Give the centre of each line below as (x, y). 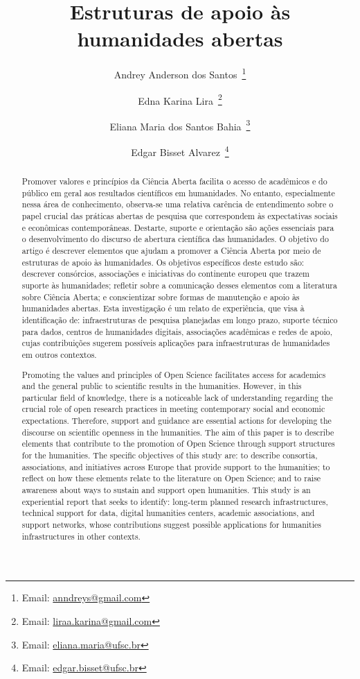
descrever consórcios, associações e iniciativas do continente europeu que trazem (165, 274)
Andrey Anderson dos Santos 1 (180, 73)
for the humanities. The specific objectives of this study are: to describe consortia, (170, 455)
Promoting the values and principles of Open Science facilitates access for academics (174, 374)
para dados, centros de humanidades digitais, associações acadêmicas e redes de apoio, (177, 331)
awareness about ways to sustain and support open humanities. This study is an (166, 490)
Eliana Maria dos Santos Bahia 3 (180, 125)
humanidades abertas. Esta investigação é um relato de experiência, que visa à (163, 308)
